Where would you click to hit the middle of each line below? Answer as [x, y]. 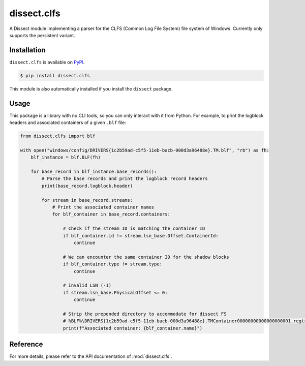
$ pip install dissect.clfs [55, 75]
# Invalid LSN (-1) [87, 285]
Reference [26, 344]
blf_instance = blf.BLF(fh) [66, 157]
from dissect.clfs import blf [58, 136]
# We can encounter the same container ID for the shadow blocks [146, 257]
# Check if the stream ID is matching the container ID [134, 228]
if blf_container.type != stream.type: [113, 264]
